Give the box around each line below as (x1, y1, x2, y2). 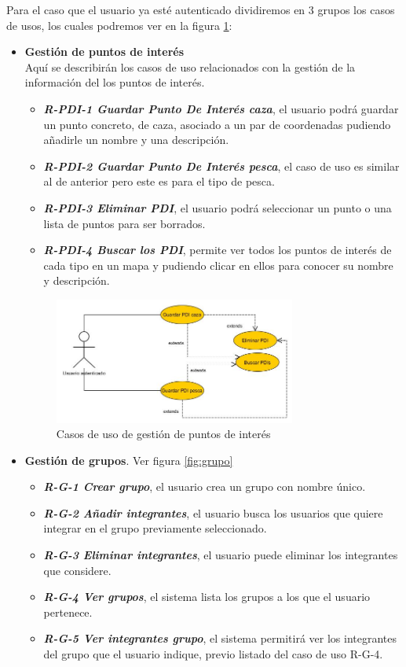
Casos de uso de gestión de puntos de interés (56, 426, 271, 442)
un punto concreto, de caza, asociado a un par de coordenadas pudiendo (43, 116, 391, 132)
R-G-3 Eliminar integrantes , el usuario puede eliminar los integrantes (43, 547, 398, 563)
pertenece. (43, 603, 93, 620)
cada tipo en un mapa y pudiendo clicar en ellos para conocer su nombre (43, 256, 393, 273)
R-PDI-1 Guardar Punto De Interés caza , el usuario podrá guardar (43, 100, 399, 116)
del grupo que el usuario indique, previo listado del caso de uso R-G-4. (43, 646, 383, 662)
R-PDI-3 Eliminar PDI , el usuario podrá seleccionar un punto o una (43, 199, 392, 216)
